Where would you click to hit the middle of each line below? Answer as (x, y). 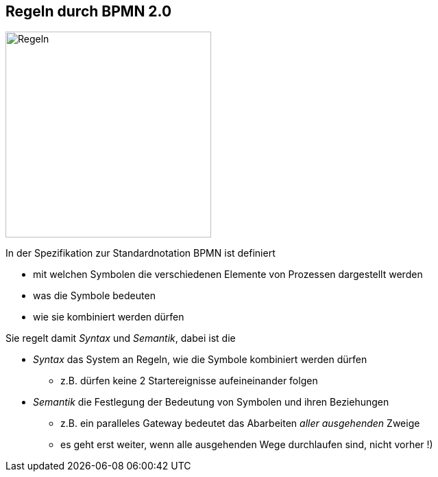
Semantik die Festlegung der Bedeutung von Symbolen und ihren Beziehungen (211, 402)
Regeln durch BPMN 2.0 (89, 11)
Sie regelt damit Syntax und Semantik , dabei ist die (121, 338)
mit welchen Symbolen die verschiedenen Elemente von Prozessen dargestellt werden (228, 275)
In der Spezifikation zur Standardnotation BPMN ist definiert (141, 253)
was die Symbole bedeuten (94, 296)
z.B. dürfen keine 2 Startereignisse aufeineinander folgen (189, 381)
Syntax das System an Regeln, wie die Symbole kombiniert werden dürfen (200, 360)
